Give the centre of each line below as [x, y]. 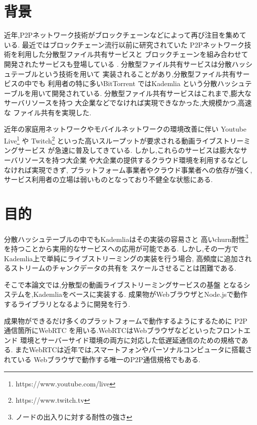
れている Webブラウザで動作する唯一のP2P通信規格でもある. [102, 359]
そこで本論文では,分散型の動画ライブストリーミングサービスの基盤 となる [124, 284]
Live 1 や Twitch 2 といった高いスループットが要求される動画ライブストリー [124, 140]
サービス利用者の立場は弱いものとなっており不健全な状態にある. [108, 179]
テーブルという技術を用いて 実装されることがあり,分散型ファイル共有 [123, 73]
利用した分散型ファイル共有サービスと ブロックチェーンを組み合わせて [133, 54]
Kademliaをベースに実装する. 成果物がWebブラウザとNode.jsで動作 [140, 294]
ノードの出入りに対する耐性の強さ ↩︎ [74, 416]
